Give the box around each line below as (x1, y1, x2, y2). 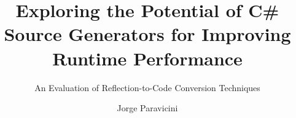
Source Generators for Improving (4, 21, 291, 46)
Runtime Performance (52, 45, 243, 70)
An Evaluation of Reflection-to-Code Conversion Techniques (34, 81, 260, 94)
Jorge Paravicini (117, 101, 178, 114)
